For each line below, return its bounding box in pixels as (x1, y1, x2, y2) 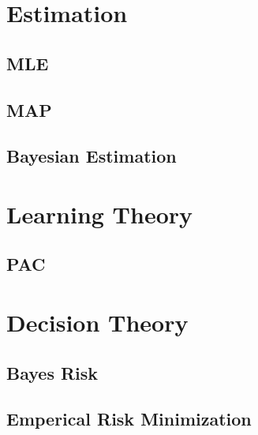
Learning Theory (6, 197, 193, 230)
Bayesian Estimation (6, 144, 177, 168)
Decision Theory (6, 306, 189, 339)
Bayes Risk (6, 360, 99, 384)
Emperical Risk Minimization (6, 407, 252, 431)
